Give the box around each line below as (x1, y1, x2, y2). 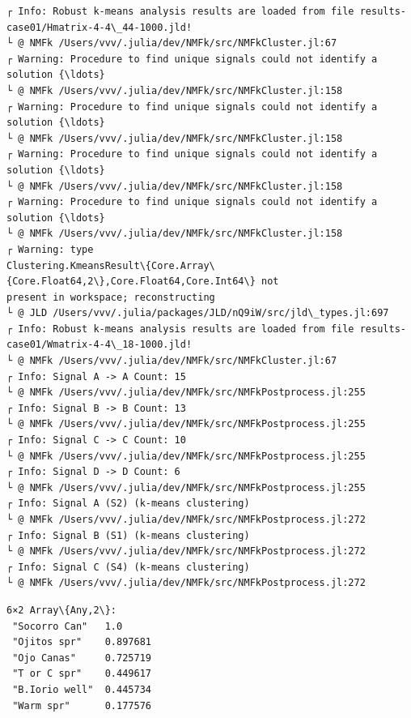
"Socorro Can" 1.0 (12, 620, 123, 632)
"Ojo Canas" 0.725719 (12, 652, 151, 664)
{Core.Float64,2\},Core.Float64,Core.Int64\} (6, 276, 256, 288)
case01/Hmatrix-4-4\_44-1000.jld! (6, 21, 193, 33)
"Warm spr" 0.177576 (12, 699, 151, 712)
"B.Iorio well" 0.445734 (12, 683, 151, 695)
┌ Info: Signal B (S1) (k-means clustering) (6, 529, 250, 541)
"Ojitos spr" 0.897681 (12, 636, 151, 648)
